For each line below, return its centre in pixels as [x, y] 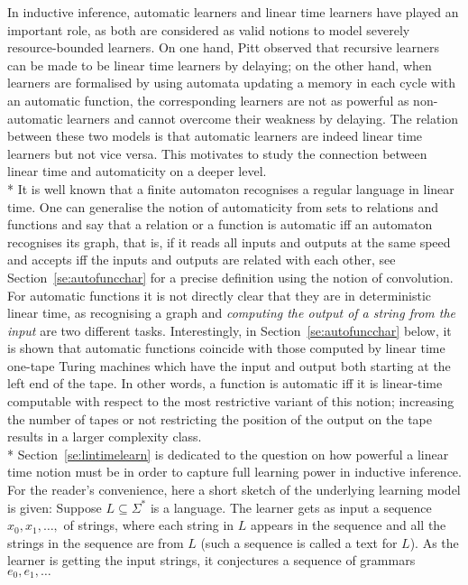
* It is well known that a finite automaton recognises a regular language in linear [231, 188]
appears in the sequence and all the [348, 525]
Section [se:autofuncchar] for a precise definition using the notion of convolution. [230, 277]
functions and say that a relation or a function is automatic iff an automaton [220, 224]
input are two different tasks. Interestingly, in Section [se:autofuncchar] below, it [229, 330]
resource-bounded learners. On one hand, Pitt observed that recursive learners [223, 47]
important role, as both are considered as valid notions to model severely [209, 29]
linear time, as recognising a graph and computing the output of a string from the [232, 313]
